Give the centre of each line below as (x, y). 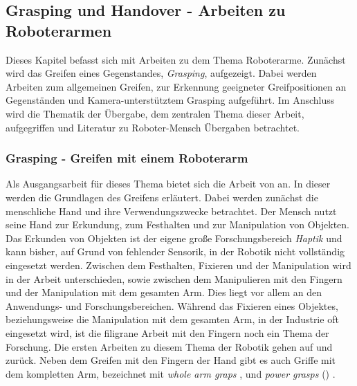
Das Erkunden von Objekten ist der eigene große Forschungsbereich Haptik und (174, 238)
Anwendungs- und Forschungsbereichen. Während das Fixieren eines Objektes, (172, 305)
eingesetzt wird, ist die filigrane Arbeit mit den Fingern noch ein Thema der (167, 332)
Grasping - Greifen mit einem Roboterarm (127, 158)
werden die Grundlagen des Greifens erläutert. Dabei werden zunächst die (162, 197)
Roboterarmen (59, 30)
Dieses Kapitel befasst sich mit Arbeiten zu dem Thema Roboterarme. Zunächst (176, 59)
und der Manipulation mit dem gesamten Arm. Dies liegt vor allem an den (164, 292)
